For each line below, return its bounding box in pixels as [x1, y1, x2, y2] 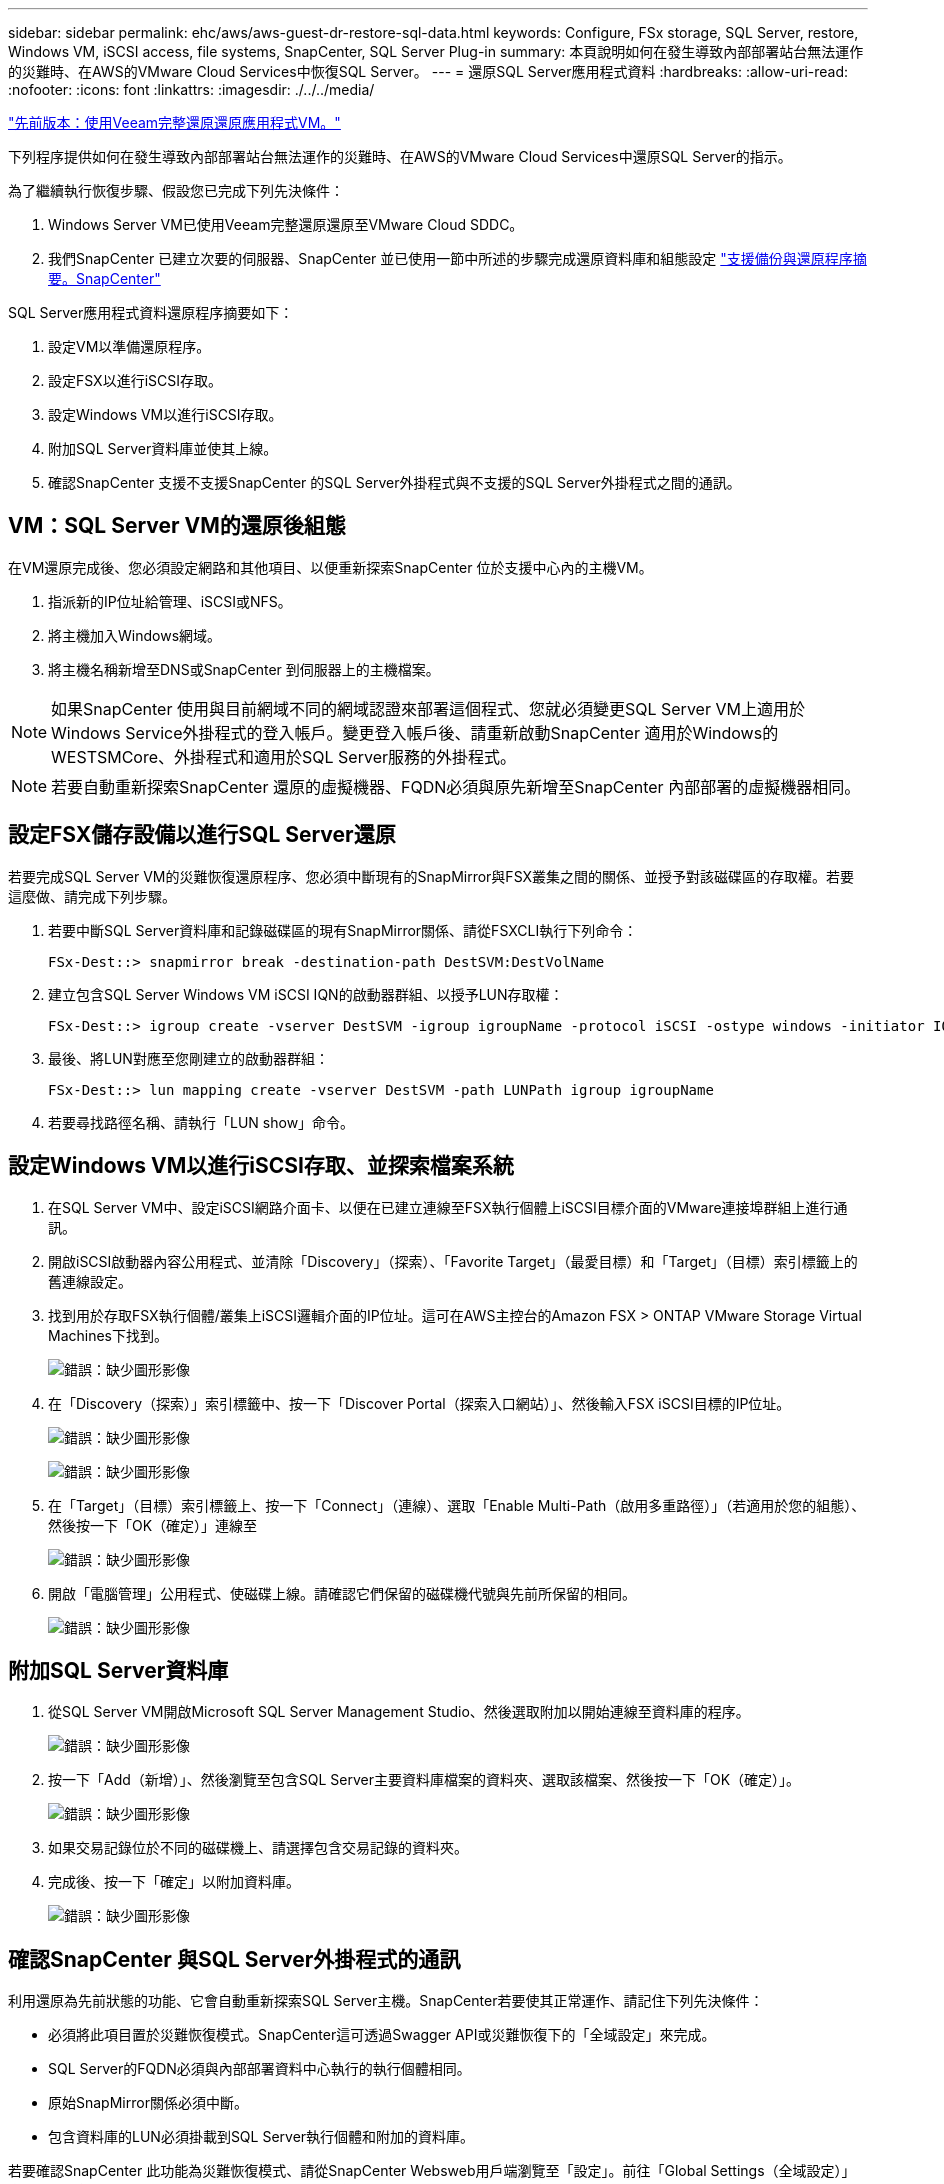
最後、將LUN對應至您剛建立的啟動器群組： [48, 1049, 329, 1067]
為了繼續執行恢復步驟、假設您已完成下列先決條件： [8, 182, 344, 199]
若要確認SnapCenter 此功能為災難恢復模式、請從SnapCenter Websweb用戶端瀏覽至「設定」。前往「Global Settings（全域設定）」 [8, 2162, 856, 2180]
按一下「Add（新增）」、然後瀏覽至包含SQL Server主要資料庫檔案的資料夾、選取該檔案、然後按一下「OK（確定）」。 [48, 1771, 801, 1789]
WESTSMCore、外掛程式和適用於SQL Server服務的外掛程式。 [51, 746, 516, 767]
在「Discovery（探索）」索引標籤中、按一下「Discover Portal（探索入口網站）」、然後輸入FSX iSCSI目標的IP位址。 [48, 1394, 791, 1412]
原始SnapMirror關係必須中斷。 [48, 2094, 248, 2112]
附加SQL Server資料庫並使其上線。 [48, 440, 278, 457]
